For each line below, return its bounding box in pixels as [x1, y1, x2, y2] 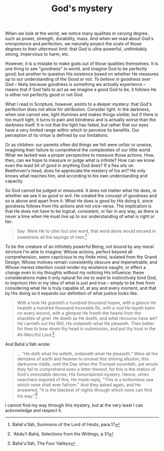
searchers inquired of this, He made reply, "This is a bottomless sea [17, 376, 154, 382]
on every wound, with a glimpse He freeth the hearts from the [17, 310, 142, 316]
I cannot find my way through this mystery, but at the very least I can [5, 402, 143, 408]
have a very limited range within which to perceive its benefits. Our [5, 127, 140, 133]
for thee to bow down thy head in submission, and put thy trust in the [17, 326, 156, 331]
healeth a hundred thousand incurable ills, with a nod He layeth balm [17, 305, 155, 310]
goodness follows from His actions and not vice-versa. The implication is [5, 203, 152, 209]
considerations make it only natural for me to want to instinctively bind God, [5, 274, 157, 281]
